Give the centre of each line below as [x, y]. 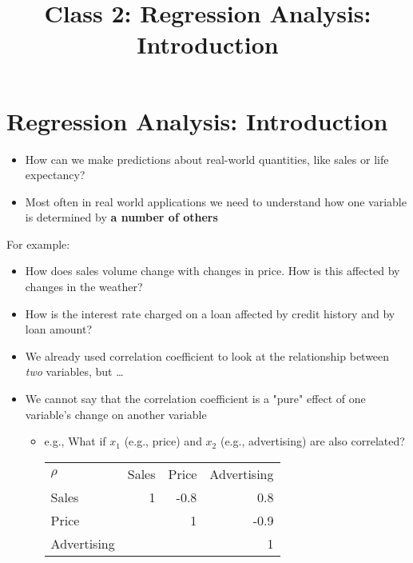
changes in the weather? [84, 287]
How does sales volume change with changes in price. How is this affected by [212, 271]
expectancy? [55, 175]
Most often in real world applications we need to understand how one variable [216, 201]
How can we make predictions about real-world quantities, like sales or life [207, 159]
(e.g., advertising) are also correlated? [312, 441]
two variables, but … [74, 371]
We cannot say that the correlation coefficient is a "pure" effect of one [195, 399]
